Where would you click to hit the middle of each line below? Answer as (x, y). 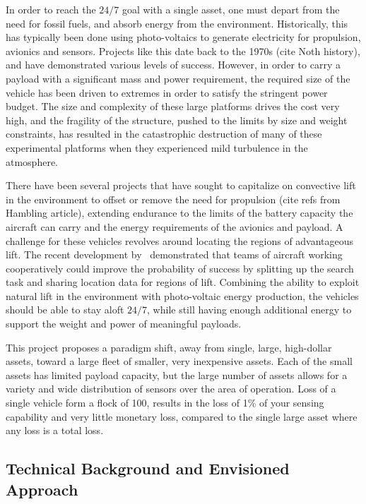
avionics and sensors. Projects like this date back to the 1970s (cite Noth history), (183, 50)
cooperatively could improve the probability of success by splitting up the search (180, 268)
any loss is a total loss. (55, 430)
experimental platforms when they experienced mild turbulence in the (157, 147)
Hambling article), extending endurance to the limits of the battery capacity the (179, 213)
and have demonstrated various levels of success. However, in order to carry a (173, 65)
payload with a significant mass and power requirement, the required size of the (178, 78)
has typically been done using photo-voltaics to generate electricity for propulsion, (183, 37)
